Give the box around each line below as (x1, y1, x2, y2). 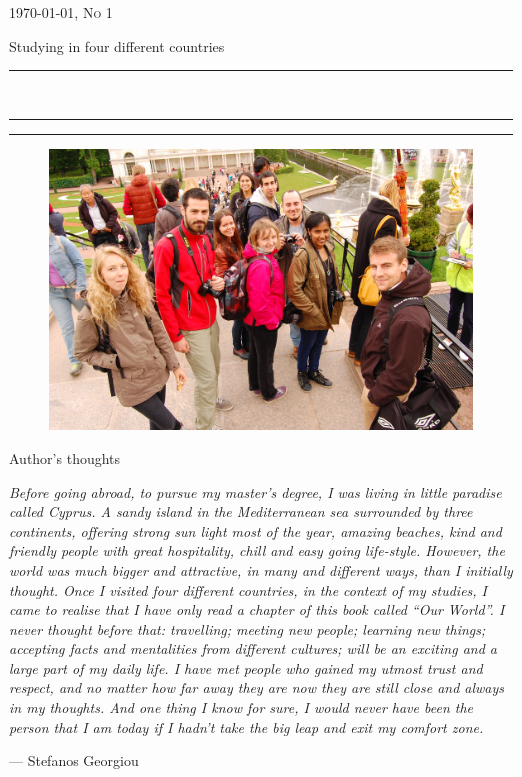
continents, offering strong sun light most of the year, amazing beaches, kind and (9, 520, 502, 541)
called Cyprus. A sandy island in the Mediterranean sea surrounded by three (9, 501, 473, 522)
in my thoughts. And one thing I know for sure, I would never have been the (9, 697, 474, 718)
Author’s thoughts (9, 447, 121, 468)
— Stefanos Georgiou (9, 750, 139, 771)
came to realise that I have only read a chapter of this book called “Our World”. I (9, 599, 505, 620)
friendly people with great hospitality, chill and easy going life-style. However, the (9, 540, 505, 561)
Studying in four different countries (9, 35, 225, 56)
